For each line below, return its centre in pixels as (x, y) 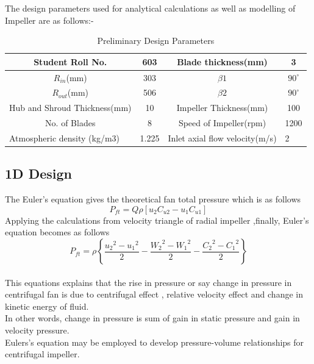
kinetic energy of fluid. (47, 306)
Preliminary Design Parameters (156, 41)
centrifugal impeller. (42, 354)
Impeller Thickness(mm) (222, 108)
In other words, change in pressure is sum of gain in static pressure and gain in (152, 318)
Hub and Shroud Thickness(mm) (70, 108)
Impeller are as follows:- (49, 20)
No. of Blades (70, 123)
